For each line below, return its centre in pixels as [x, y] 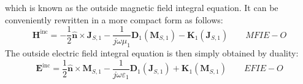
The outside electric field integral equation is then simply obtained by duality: [152, 53]
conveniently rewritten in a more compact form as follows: [114, 19]
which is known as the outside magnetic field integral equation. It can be [142, 7]
